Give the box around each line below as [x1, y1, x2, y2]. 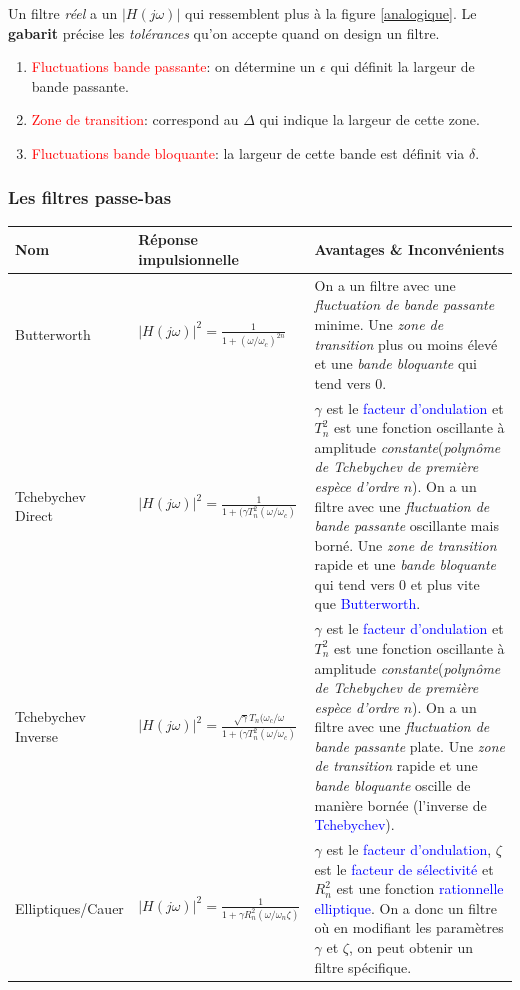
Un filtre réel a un [8, 3, 118, 23]
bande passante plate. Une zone [314, 735, 505, 756]
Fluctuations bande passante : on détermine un [31, 56, 316, 77]
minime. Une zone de [314, 313, 444, 334]
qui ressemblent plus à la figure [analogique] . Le [185, 3, 477, 23]
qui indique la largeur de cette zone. [259, 109, 480, 130]
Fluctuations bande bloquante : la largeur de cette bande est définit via [31, 142, 465, 163]
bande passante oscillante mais [314, 515, 499, 536]
